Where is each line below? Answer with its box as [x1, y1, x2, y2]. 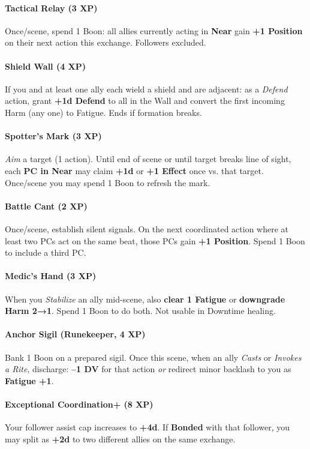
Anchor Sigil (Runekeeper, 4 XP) [5, 328, 146, 340]
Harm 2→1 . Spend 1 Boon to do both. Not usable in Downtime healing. [5, 304, 276, 317]
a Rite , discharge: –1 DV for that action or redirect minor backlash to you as [5, 363, 291, 375]
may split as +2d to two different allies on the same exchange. [5, 432, 236, 445]
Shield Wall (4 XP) [5, 59, 86, 72]
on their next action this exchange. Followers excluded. [5, 36, 206, 49]
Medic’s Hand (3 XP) [5, 270, 97, 282]
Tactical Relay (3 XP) [5, 1, 98, 14]
